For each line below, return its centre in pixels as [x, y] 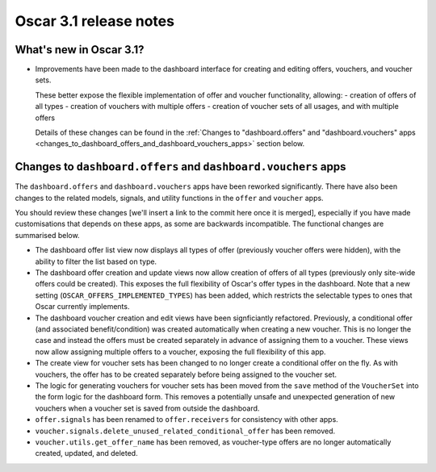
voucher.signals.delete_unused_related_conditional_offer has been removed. [185, 431]
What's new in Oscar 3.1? [80, 50]
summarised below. [47, 235]
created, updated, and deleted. [86, 453]
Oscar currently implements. [82, 307]
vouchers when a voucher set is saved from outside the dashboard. [147, 408]
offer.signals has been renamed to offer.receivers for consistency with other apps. [187, 420]
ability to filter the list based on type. [96, 261]
